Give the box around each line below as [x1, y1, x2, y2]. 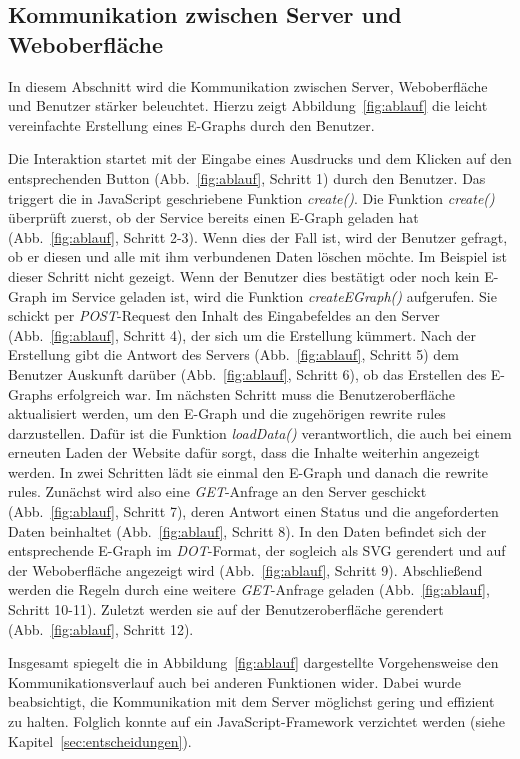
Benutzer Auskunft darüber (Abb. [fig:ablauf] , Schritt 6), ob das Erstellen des [8, 363, 487, 384]
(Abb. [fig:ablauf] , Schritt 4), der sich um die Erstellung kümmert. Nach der [8, 324, 477, 345]
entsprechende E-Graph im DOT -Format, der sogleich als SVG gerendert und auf [8, 540, 506, 561]
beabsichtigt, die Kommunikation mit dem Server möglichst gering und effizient [8, 691, 495, 712]
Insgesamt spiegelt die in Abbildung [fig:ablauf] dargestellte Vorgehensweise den [8, 652, 499, 673]
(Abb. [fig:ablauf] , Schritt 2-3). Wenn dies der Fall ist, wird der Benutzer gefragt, [8, 226, 508, 247]
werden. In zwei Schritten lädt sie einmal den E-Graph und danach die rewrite [8, 461, 489, 482]
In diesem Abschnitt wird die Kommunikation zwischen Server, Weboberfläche [8, 75, 488, 96]
